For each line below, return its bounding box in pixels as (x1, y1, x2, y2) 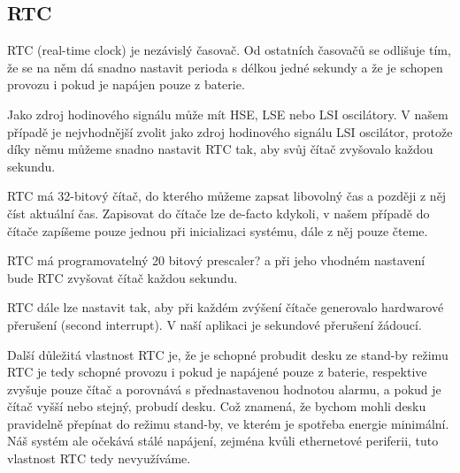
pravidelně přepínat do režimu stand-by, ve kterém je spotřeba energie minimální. (7, 414, 449, 432)
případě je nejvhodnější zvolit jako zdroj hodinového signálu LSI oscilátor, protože (7, 122, 453, 141)
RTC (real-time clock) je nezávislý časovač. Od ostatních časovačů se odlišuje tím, (7, 41, 451, 59)
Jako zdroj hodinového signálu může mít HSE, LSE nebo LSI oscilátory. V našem (7, 104, 448, 123)
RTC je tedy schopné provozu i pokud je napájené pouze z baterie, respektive (7, 362, 427, 381)
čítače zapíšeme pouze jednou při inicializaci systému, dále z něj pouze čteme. (7, 221, 428, 240)
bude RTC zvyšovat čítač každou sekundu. (7, 268, 238, 286)
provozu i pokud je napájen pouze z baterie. (7, 75, 245, 94)
